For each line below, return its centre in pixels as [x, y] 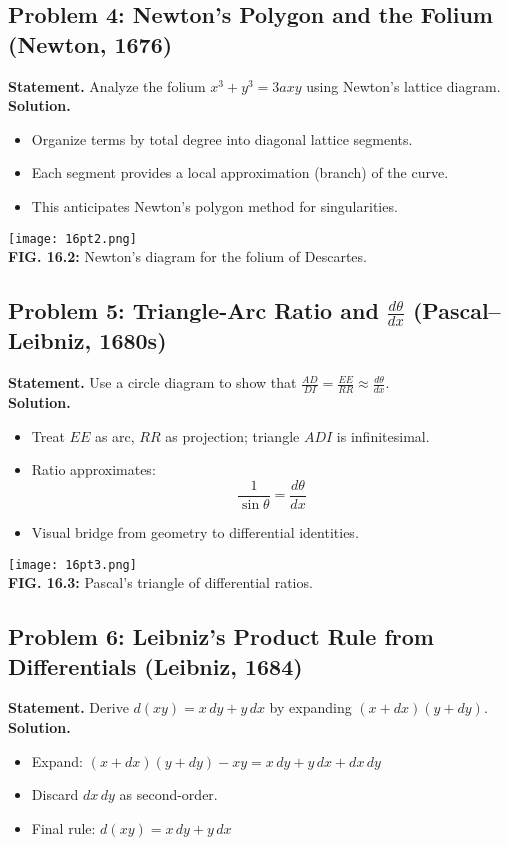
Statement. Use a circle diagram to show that [152, 382]
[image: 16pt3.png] [72, 564]
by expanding [310, 707]
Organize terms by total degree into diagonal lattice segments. [222, 138]
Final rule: [63, 827]
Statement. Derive [68, 707]
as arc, [114, 435]
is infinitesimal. [383, 435]
